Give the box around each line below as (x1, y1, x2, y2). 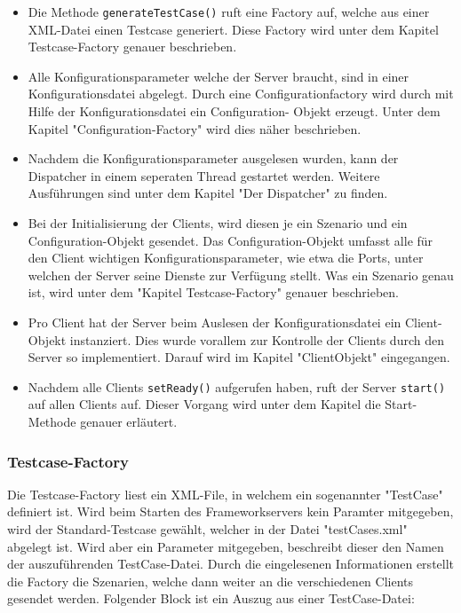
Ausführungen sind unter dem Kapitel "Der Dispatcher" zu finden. (28, 184, 388, 202)
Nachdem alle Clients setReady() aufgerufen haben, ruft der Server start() (28, 377, 446, 396)
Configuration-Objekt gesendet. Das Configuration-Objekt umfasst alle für (28, 231, 433, 249)
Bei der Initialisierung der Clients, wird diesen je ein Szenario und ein (28, 214, 408, 232)
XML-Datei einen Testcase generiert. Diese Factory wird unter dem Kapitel (28, 20, 439, 38)
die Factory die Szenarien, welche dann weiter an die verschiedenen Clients (7, 571, 414, 590)
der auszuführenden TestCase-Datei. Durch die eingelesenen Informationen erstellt (7, 554, 455, 573)
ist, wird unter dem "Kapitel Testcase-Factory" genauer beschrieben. (28, 283, 399, 302)
